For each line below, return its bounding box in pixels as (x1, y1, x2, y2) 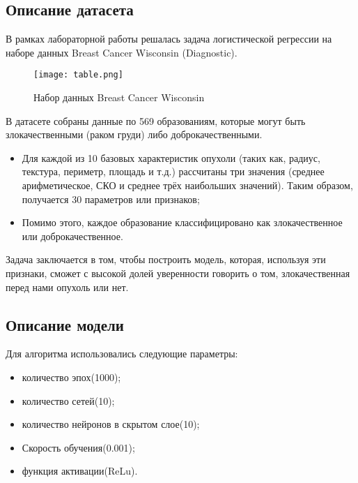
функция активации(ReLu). (22, 463, 138, 478)
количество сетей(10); (22, 393, 115, 408)
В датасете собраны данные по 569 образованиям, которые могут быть (6, 113, 306, 128)
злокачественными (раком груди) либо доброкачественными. (6, 127, 263, 142)
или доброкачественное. (22, 228, 123, 243)
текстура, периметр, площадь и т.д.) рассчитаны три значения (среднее (22, 164, 325, 179)
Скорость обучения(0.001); (22, 440, 135, 454)
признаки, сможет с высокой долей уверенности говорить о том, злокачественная (6, 265, 350, 280)
